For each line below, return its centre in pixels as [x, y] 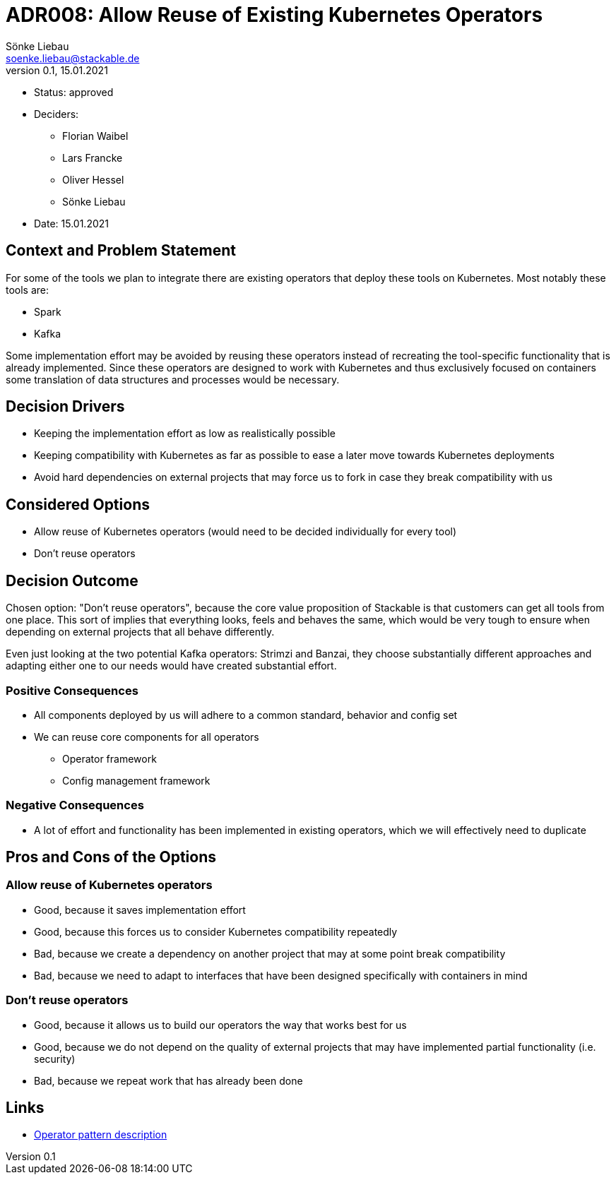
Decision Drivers [65, 407]
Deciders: [57, 114]
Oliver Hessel [93, 179]
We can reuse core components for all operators [147, 737]
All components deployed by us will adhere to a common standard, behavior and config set [246, 715]
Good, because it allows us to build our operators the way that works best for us [220, 1025]
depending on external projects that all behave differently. [140, 632]
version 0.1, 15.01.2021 [57, 70]
